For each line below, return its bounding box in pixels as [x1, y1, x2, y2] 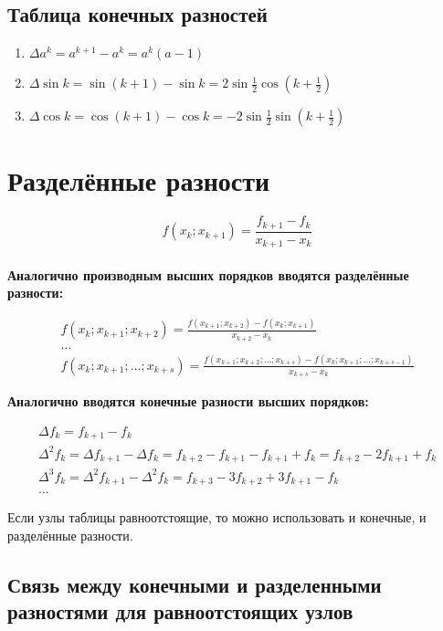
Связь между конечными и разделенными [7, 570, 382, 598]
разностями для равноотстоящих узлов [7, 597, 353, 626]
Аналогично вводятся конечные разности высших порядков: [7, 392, 369, 411]
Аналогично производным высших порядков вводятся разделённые [7, 265, 409, 284]
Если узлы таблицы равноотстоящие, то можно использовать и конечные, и [7, 508, 427, 527]
